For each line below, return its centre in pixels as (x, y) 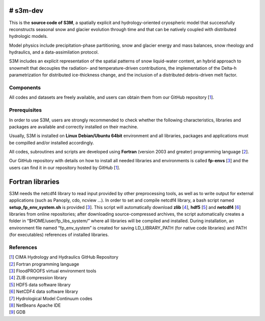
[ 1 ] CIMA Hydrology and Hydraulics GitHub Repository (64, 257)
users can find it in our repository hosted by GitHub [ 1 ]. (65, 168)
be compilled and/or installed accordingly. (52, 143)
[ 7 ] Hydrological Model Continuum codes (51, 298)
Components (25, 88)
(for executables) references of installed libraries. (59, 235)
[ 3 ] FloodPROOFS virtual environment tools (53, 271)
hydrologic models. (28, 36)
